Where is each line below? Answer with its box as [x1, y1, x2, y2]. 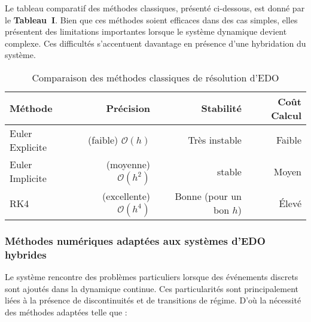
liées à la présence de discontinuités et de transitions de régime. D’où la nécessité [5, 294, 301, 306]
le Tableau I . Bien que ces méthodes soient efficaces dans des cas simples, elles [5, 13, 298, 26]
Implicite [10, 171, 47, 186]
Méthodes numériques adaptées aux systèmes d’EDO [5, 233, 266, 248]
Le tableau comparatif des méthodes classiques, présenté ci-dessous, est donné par [5, 2, 305, 14]
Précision [106, 101, 151, 116]
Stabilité [201, 101, 242, 116]
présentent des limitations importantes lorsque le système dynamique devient [5, 25, 287, 38]
